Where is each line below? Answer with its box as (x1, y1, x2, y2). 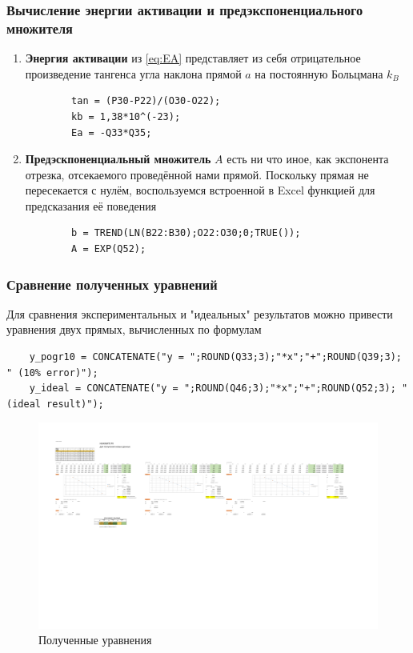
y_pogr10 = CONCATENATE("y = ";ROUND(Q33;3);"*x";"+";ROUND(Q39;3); (29, 351, 402, 363)
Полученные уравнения (38, 631, 152, 648)
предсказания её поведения (25, 197, 157, 214)
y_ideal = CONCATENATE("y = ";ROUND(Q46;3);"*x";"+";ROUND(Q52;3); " (29, 383, 408, 395)
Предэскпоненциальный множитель (25, 150, 211, 167)
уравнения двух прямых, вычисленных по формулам (6, 321, 262, 338)
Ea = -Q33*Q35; (71, 126, 152, 138)
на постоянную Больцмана (255, 65, 383, 82)
